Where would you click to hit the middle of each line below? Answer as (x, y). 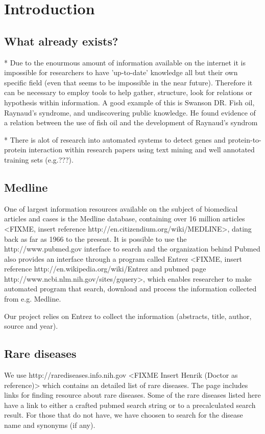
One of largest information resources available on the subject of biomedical (121, 208)
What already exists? (61, 41)
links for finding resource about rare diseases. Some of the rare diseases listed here (132, 395)
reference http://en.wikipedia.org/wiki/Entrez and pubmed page (105, 269)
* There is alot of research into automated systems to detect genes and (115, 139)
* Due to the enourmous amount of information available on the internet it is (125, 62)
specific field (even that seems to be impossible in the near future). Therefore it (128, 82)
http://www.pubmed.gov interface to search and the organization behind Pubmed (132, 249)
